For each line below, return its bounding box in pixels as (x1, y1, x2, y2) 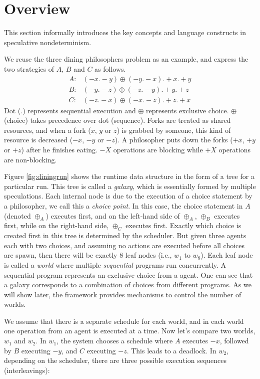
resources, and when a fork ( (4, 124, 91, 135)
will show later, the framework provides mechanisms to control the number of (4, 289, 241, 299)
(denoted (4, 210, 31, 221)
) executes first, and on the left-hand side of (45, 210, 180, 221)
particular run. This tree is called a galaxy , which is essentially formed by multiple (4, 180, 256, 191)
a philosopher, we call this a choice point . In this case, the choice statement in (4, 200, 243, 211)
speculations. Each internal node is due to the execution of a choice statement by (4, 191, 252, 201)
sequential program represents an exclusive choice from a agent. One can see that (4, 269, 253, 280)
